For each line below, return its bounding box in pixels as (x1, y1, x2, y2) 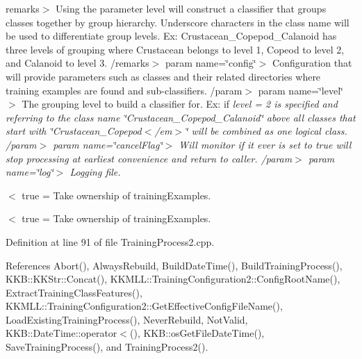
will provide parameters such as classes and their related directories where (6, 69, 321, 83)
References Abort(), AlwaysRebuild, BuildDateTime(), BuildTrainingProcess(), (6, 258, 343, 272)
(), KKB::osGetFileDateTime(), (129, 326, 265, 340)
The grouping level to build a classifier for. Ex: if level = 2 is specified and (22, 97, 338, 111)
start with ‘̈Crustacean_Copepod (6, 124, 142, 138)
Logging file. (69, 165, 121, 179)
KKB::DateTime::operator (6, 326, 117, 340)
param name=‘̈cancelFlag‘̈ (53, 137, 163, 151)
